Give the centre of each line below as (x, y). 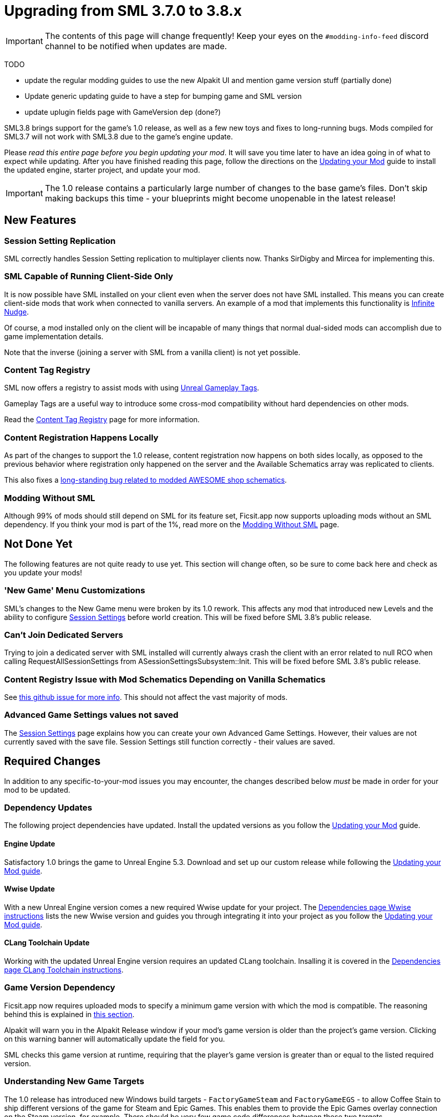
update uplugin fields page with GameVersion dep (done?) (123, 112)
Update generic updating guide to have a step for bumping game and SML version (163, 96)
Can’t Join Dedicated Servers (64, 635)
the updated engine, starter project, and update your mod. (102, 170)
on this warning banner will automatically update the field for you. (115, 1039)
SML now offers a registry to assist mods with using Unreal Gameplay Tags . (132, 388)
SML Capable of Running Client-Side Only (89, 276)
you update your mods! (43, 572)
